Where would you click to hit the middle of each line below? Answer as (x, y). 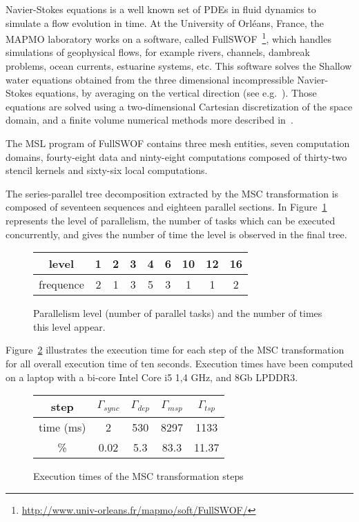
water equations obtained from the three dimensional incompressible (150, 79)
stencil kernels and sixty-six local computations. (107, 170)
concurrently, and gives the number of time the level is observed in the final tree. (176, 234)
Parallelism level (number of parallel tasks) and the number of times (178, 313)
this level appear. (69, 326)
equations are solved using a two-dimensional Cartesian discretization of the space (179, 106)
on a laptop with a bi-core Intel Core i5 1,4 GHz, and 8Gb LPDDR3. (152, 377)
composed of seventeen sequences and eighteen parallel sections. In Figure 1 (166, 207)
